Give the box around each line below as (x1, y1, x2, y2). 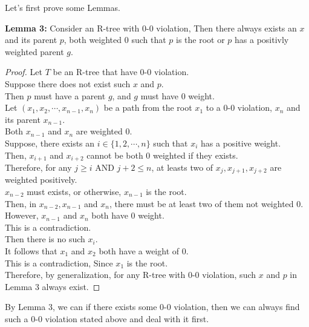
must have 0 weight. (140, 89, 215, 102)
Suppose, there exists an (5, 136, 95, 149)
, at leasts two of (151, 160, 213, 173)
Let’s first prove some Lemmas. (5, 1, 120, 13)
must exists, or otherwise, (27, 185, 122, 198)
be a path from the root (103, 101, 192, 114)
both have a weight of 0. (99, 245, 189, 257)
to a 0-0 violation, (206, 101, 273, 114)
